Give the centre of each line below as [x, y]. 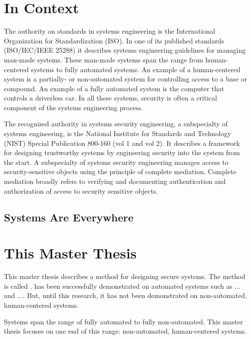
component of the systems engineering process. [74, 107]
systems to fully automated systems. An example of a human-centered [136, 69]
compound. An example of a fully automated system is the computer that [114, 88]
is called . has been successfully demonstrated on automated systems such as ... [122, 286]
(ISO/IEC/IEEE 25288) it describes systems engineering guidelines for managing [125, 50]
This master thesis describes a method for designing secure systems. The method [125, 276]
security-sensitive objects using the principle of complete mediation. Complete [120, 171]
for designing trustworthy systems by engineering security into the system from [122, 152]
